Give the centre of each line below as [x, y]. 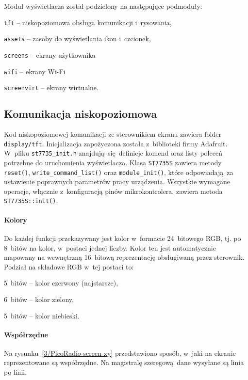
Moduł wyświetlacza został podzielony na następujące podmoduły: [103, 6]
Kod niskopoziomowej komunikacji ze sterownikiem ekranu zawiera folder [113, 134]
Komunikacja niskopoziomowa [81, 114]
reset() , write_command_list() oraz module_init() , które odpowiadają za [119, 172]
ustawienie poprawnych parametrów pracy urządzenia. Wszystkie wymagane [117, 182]
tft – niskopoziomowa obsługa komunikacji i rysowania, [88, 22]
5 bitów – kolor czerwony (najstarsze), [61, 283]
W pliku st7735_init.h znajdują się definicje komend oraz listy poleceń [113, 153]
